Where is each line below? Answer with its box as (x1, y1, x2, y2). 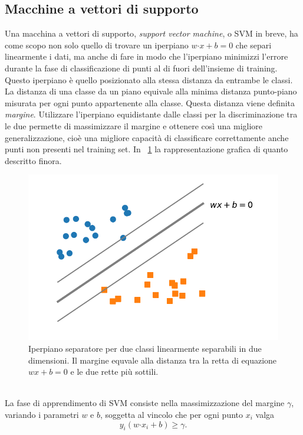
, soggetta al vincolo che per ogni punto (100, 408, 243, 420)
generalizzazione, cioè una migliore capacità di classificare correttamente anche (5, 131, 289, 143)
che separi (235, 38, 272, 51)
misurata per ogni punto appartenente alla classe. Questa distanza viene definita (5, 96, 295, 109)
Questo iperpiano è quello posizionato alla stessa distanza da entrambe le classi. (5, 73, 293, 86)
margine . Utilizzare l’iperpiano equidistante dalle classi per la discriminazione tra (5, 108, 298, 120)
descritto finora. (5, 154, 62, 166)
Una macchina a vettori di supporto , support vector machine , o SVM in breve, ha (5, 27, 298, 40)
